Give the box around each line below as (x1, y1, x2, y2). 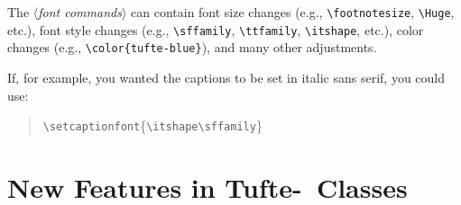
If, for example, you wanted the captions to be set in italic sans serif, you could (7, 67, 446, 86)
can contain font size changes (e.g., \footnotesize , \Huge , (131, 3, 455, 21)
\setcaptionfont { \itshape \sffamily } (42, 116, 263, 135)
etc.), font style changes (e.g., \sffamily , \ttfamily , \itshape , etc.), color (7, 20, 424, 39)
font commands (38, 3, 122, 21)
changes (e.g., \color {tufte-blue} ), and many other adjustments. (7, 38, 377, 57)
